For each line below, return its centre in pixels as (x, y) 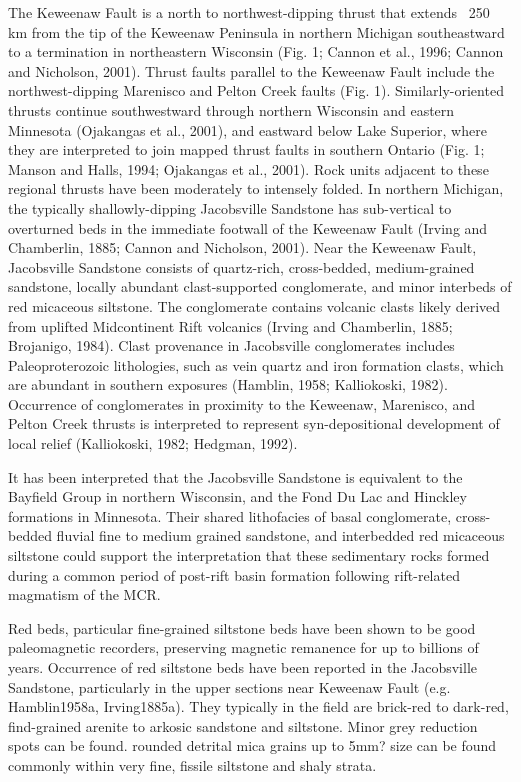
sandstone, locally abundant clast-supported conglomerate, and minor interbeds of (260, 286)
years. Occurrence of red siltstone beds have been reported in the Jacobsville (243, 667)
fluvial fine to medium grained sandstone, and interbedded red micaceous (280, 535)
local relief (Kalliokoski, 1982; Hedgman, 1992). (153, 443)
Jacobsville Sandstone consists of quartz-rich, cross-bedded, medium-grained (241, 266)
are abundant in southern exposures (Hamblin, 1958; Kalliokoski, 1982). (228, 384)
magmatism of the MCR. (84, 594)
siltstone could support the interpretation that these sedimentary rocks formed (249, 555)
